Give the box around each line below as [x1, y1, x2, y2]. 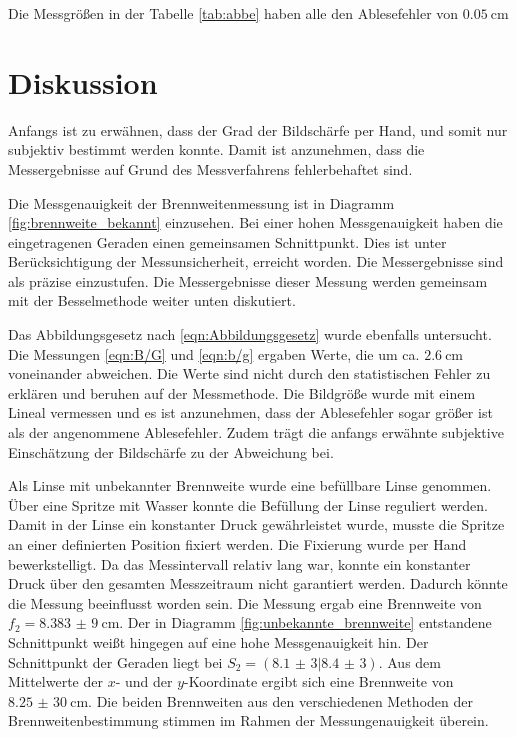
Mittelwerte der [8, 671, 103, 692]
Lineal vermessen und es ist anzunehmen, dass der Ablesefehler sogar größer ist [8, 402, 493, 423]
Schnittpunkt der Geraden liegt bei [8, 651, 223, 672]
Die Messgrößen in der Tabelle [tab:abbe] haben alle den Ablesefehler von [8, 3, 459, 23]
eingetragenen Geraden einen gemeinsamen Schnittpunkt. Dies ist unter [8, 231, 447, 252]
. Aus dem [378, 651, 441, 672]
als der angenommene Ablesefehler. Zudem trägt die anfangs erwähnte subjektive [8, 422, 504, 443]
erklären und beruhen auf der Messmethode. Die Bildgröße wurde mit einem [8, 382, 476, 403]
